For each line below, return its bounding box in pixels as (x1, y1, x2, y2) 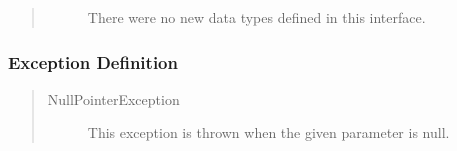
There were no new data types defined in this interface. (87, 7, 426, 27)
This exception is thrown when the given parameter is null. (87, 122, 450, 143)
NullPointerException (47, 88, 180, 109)
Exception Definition (8, 49, 178, 74)
